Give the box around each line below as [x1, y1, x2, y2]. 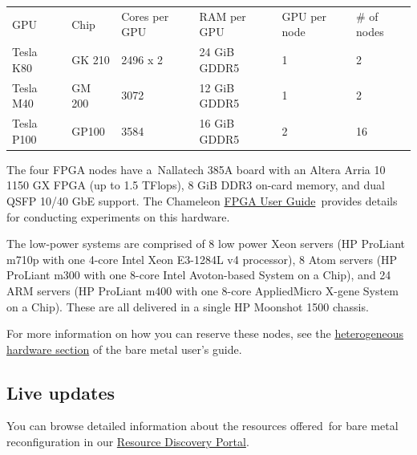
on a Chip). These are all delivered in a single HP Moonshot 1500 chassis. [6, 298, 369, 315]
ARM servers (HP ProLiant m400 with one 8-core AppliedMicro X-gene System [6, 282, 399, 299]
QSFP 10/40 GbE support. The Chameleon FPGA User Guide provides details [6, 192, 398, 209]
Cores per [121, 7, 169, 24]
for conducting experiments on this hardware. [6, 208, 230, 225]
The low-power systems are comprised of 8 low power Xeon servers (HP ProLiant [6, 235, 406, 252]
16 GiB [199, 115, 235, 132]
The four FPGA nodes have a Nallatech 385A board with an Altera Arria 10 [6, 160, 386, 177]
